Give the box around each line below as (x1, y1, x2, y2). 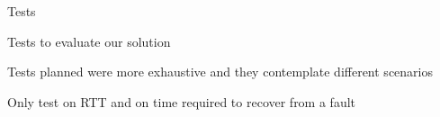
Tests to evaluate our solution (7, 31, 171, 50)
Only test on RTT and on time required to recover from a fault (7, 92, 356, 111)
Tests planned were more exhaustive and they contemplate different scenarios (7, 62, 433, 81)
